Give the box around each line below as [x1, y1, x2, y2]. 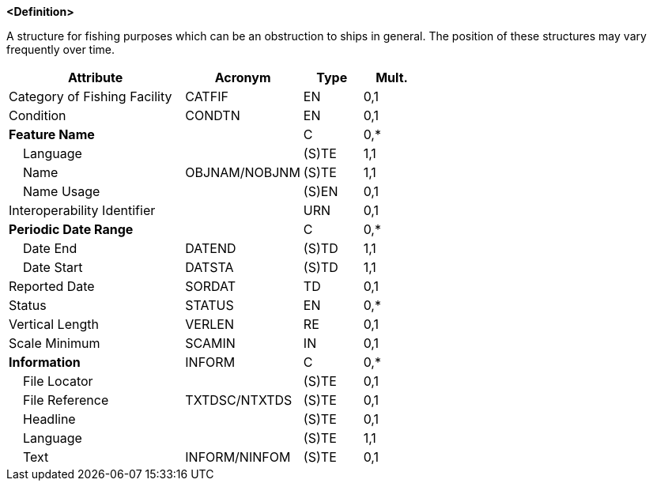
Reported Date [9, 278, 95, 294]
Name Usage [23, 183, 100, 199]
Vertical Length [9, 316, 99, 332]
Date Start [23, 259, 83, 275]
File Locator [23, 373, 93, 389]
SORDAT [185, 278, 236, 294]
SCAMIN [185, 335, 236, 351]
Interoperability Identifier [9, 202, 156, 218]
